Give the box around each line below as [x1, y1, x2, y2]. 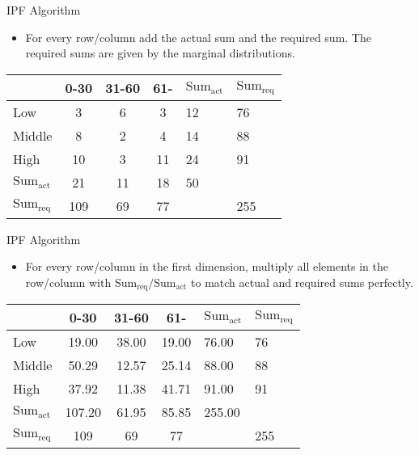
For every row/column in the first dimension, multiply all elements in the [25, 258, 388, 275]
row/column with [25, 273, 112, 290]
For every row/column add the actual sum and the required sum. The [25, 28, 371, 45]
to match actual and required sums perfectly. [191, 273, 413, 290]
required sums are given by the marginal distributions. [25, 44, 295, 61]
